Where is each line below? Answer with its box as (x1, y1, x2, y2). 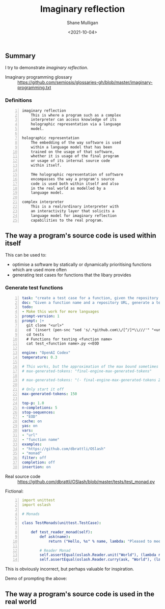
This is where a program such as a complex (30, 113, 121, 117)
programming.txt (17, 85, 52, 90)
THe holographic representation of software (30, 172, 124, 177)
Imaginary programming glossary (5, 74, 73, 80)
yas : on (22, 424, 38, 429)
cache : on (22, 419, 42, 424)
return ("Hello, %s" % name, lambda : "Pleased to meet (48, 539, 163, 544)
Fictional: (5, 488, 24, 494)
